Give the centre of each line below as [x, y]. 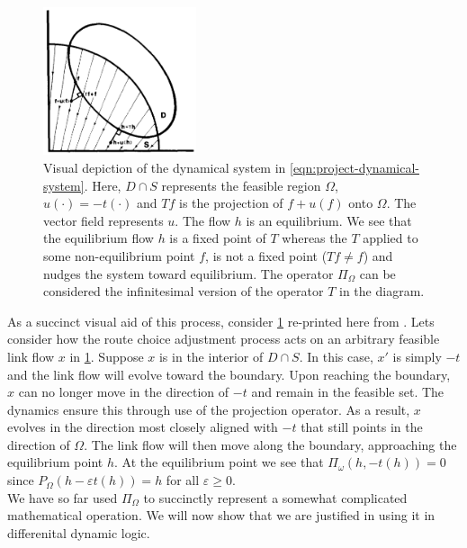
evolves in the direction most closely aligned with [143, 427]
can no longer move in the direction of [124, 392]
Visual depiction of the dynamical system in [165, 167]
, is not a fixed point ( [266, 255]
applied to [391, 238]
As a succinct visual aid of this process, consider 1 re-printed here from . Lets [221, 321]
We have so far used [63, 497]
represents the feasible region [241, 185]
